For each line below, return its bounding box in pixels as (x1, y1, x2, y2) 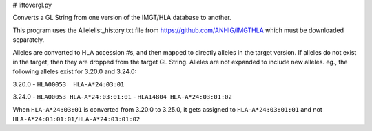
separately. (12, 36, 45, 44)
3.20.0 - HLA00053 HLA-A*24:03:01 (12, 80, 125, 88)
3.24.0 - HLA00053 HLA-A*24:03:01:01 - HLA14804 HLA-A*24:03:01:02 (12, 93, 232, 101)
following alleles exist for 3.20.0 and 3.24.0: (12, 67, 137, 75)
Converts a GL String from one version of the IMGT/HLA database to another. (12, 14, 231, 22)
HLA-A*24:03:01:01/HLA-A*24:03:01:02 (12, 115, 141, 123)
